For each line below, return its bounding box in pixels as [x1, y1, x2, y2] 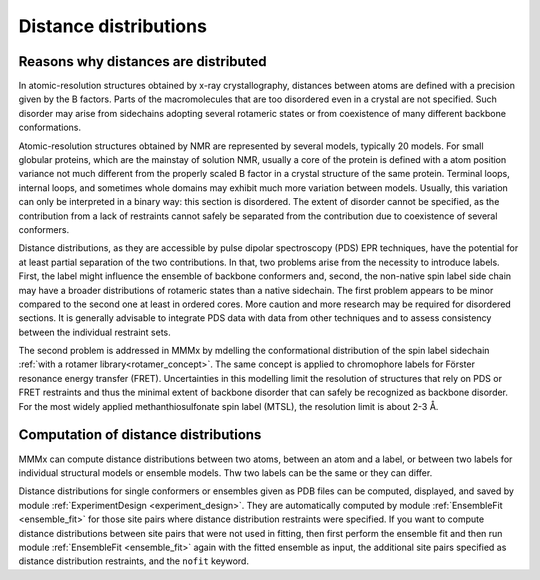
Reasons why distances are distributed [18, 53, 267, 70]
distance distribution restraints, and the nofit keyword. [18, 555, 250, 567]
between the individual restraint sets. [18, 326, 172, 338]
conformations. [18, 121, 82, 134]
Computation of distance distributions [18, 426, 262, 444]
